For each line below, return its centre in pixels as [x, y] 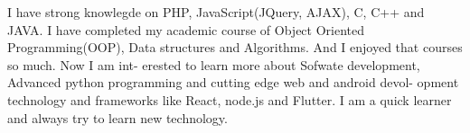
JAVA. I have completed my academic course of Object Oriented [186, 29]
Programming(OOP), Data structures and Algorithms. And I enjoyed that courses [235, 47]
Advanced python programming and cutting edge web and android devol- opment [233, 82]
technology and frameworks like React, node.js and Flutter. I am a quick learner [230, 99]
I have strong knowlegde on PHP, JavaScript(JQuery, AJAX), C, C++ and [216, 12]
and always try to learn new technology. [117, 117]
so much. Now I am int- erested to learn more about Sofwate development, [214, 64]
